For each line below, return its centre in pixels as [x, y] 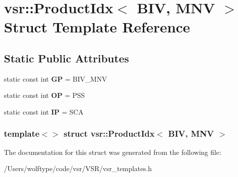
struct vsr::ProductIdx [109, 133]
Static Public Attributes [66, 58]
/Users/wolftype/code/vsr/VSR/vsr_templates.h [78, 168]
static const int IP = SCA [44, 111]
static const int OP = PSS [44, 95]
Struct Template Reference [97, 27]
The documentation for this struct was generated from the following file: [113, 152]
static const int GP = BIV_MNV [55, 78]
